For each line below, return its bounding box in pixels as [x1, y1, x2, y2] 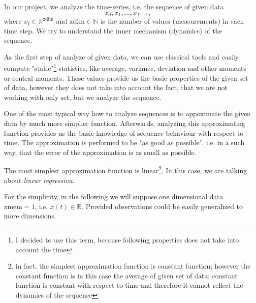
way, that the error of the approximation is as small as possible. [4, 147, 196, 157]
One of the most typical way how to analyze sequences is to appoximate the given [4, 108, 251, 119]
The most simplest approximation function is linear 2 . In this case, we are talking [4, 164, 247, 176]
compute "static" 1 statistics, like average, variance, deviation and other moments [4, 61, 246, 73]
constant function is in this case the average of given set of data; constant [15, 270, 238, 280]
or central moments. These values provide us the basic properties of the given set [4, 72, 248, 83]
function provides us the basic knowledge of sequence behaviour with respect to [4, 127, 244, 138]
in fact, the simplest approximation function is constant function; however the [15, 261, 251, 271]
